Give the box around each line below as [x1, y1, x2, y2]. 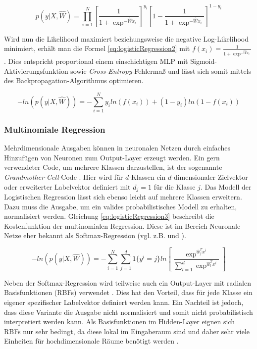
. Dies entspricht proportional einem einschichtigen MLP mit [4, 56, 188, 66]
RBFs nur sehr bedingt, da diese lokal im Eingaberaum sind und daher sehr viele [4, 326, 250, 336]
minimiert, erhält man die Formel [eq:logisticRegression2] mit [4, 43, 190, 53]
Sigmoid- [190, 56, 217, 66]
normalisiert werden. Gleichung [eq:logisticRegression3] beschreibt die [4, 211, 214, 221]
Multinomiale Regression [4, 123, 105, 135]
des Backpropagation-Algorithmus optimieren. [4, 75, 144, 86]
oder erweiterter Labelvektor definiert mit [4, 181, 131, 192]
